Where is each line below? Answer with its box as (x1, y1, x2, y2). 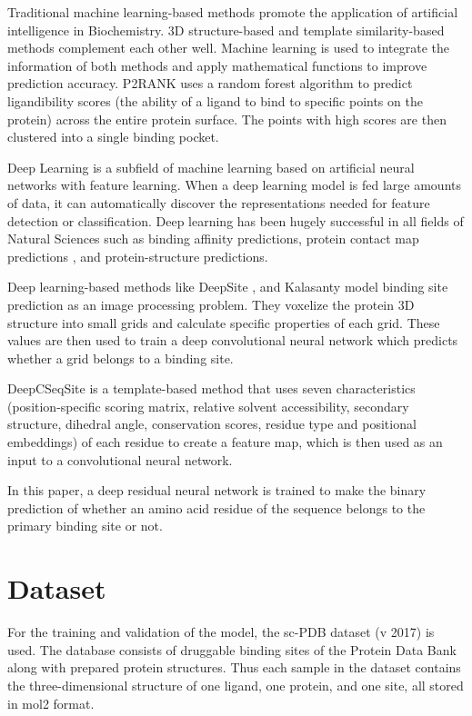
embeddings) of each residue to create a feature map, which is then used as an (7, 433, 443, 452)
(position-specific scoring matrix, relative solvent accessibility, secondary (7, 396, 409, 415)
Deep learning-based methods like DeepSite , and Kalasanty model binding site (7, 277, 448, 296)
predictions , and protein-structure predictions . (7, 246, 268, 265)
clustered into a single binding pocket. (7, 127, 219, 146)
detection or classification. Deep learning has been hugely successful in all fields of (7, 211, 464, 230)
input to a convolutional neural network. (7, 450, 233, 469)
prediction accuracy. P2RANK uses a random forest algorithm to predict (7, 74, 413, 93)
